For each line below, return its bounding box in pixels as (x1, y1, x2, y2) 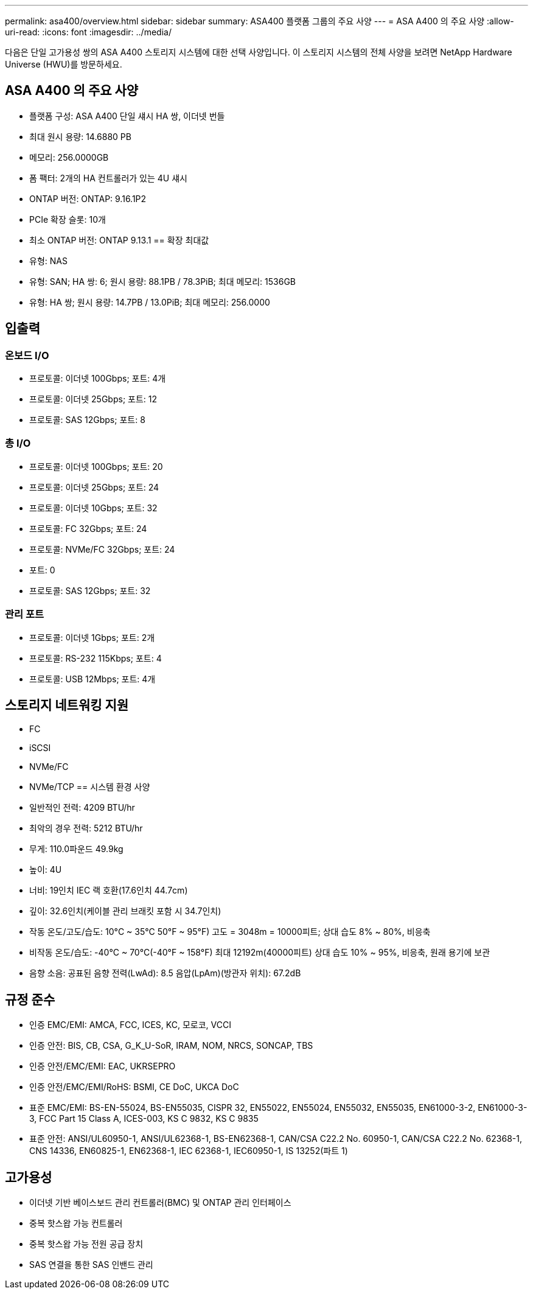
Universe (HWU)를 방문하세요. (5, 59, 122, 69)
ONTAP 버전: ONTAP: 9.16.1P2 (29, 193, 147, 204)
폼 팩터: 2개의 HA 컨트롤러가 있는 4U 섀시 (29, 172, 187, 183)
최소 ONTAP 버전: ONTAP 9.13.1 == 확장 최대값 (29, 234, 209, 245)
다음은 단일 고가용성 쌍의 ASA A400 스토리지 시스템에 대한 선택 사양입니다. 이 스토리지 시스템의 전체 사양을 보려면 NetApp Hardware (5, 47, 512, 57)
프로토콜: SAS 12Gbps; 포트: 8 (29, 414, 145, 425)
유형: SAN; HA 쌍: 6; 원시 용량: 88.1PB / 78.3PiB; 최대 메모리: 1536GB (29, 276, 296, 287)
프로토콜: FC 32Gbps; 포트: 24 (29, 523, 147, 534)
